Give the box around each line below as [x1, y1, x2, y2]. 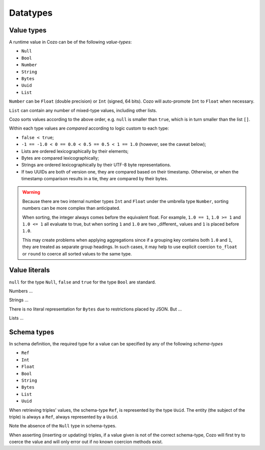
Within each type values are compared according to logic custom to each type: [9, 125, 169, 131]
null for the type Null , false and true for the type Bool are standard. [9, 279, 157, 285]
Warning [22, 189, 40, 195]
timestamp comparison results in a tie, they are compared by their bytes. [21, 176, 168, 182]
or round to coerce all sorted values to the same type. [22, 251, 132, 256]
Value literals [9, 266, 50, 275]
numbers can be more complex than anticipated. [22, 205, 121, 211]
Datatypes [9, 7, 53, 18]
